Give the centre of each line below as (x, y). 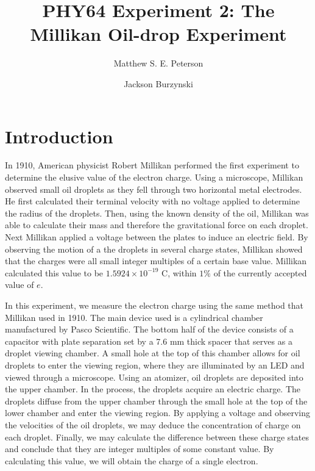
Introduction (59, 136)
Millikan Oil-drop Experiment (158, 34)
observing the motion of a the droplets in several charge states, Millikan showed (154, 249)
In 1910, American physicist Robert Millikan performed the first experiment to (152, 165)
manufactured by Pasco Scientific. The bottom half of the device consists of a (149, 329)
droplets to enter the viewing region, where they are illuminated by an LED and (155, 365)
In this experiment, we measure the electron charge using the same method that (154, 305)
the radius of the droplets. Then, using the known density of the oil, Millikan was (157, 213)
